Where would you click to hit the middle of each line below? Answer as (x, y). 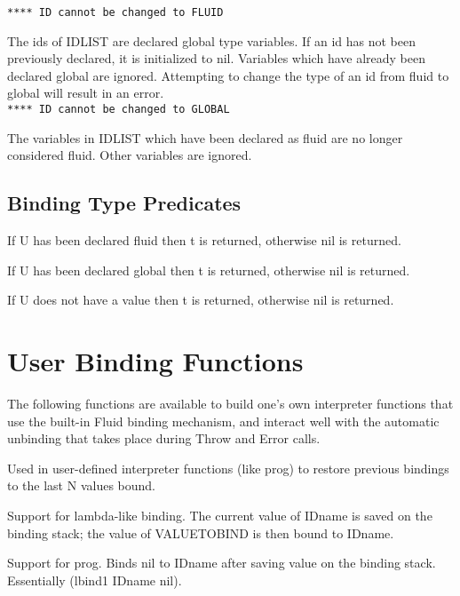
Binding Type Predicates (124, 203)
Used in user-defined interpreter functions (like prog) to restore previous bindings (228, 468)
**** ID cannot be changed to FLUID (115, 12)
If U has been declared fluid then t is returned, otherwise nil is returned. (204, 240)
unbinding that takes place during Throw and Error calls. (164, 438)
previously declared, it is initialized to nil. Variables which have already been (216, 58)
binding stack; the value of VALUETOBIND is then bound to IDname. (201, 532)
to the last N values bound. (81, 485)
